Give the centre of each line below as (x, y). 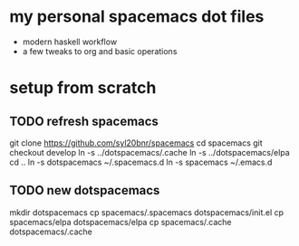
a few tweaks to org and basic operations (100, 51)
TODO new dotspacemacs (85, 190)
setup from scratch (83, 88)
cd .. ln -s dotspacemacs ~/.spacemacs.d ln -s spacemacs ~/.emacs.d (141, 162)
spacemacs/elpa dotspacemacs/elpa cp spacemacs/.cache (121, 222)
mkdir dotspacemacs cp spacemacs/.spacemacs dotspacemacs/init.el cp (146, 212)
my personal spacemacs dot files (137, 17)
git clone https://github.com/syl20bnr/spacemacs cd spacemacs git (136, 143)
